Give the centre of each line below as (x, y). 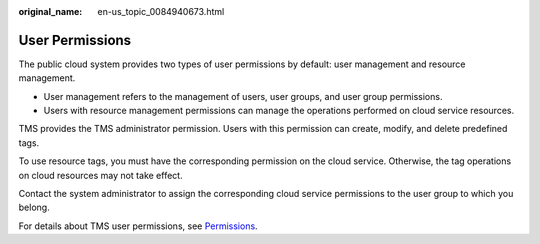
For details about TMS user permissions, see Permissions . (138, 226)
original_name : (50, 11)
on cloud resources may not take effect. (101, 175)
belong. (34, 207)
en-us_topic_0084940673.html (161, 11)
